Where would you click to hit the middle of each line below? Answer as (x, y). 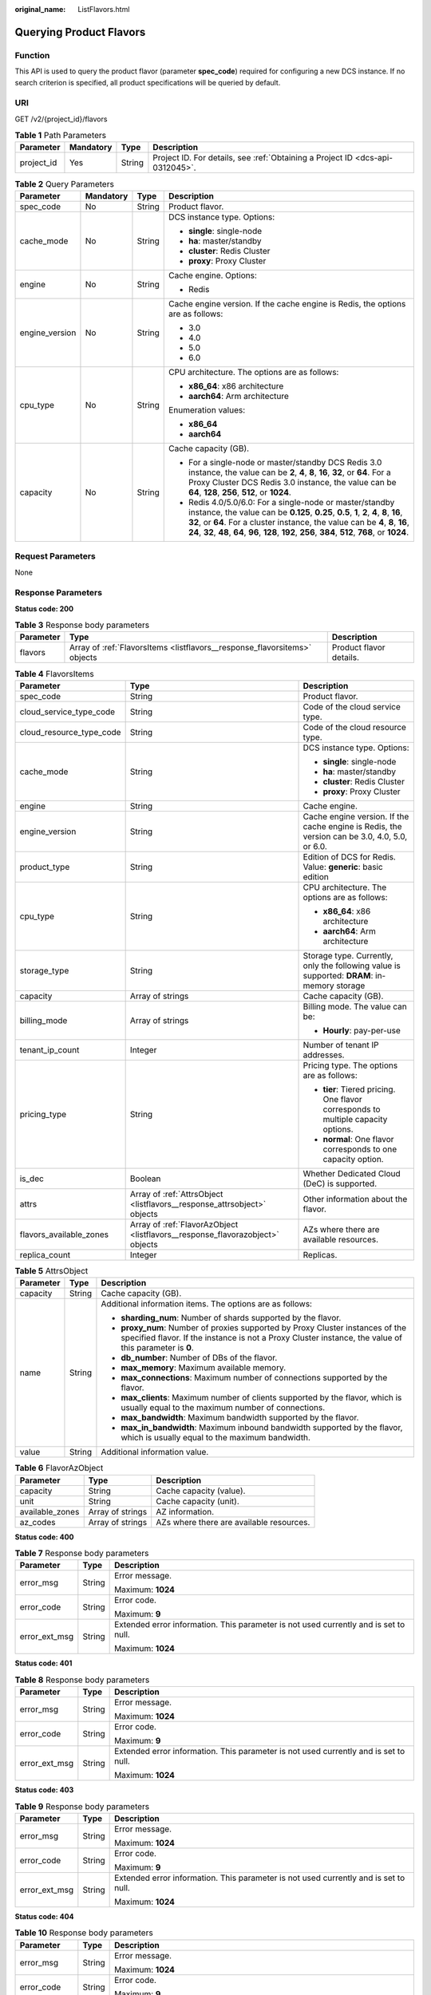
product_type (45, 867)
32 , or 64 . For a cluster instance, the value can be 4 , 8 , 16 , (299, 522)
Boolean (145, 1179)
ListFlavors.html (104, 9)
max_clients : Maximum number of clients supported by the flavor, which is (261, 1398)
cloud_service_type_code (67, 712)
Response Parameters (59, 593)
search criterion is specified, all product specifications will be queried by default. (148, 82)
